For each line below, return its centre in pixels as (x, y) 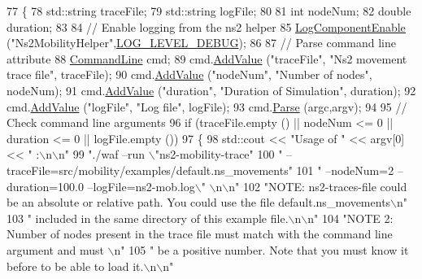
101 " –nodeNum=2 (345, 170)
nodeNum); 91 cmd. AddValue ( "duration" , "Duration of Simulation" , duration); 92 (211, 90)
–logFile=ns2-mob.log (141, 186)
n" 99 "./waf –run (102, 154)
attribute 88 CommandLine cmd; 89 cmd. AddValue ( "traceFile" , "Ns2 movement (207, 58)
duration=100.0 (45, 186)
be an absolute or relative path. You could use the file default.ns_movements (199, 202)
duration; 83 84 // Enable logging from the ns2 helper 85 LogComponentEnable (206, 26)
